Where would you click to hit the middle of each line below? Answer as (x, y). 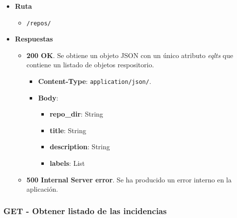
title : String (68, 130)
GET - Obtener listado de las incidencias (85, 210)
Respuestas (34, 39)
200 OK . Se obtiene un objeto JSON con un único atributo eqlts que (130, 55)
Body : (48, 97)
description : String (80, 147)
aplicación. (42, 189)
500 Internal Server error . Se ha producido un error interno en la (129, 179)
